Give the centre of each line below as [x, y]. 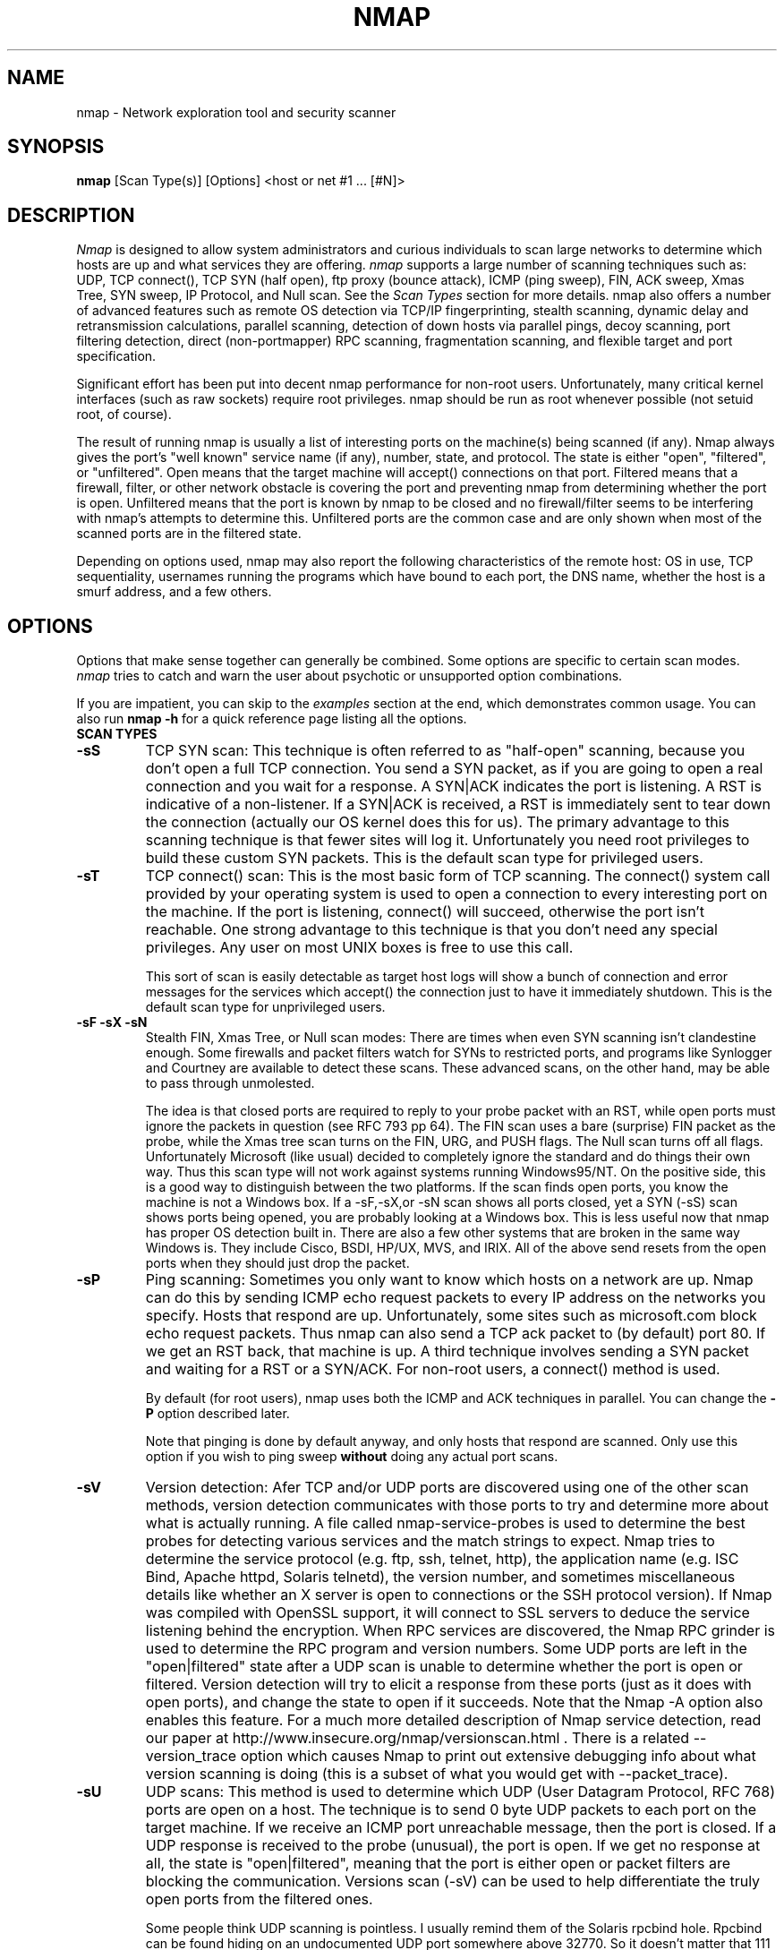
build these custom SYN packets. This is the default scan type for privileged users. [424, 858]
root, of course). [124, 415]
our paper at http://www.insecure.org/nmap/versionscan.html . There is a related [418, 1738]
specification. [116, 356]
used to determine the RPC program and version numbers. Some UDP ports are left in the [446, 1649]
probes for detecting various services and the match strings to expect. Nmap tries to [430, 1541]
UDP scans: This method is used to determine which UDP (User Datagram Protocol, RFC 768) [460, 1792]
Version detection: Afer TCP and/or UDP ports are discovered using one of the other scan [447, 1488]
